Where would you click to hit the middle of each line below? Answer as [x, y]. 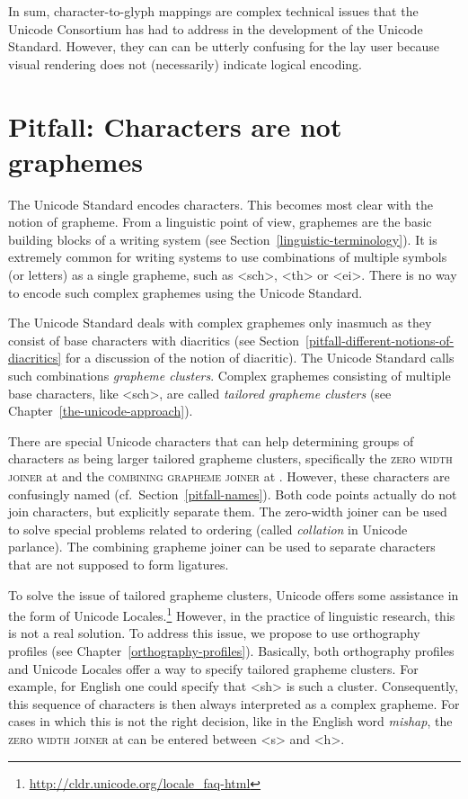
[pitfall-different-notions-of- [380, 340]
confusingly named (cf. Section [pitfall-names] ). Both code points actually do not [233, 494]
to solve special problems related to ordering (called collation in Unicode [208, 529]
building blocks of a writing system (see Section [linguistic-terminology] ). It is [223, 239]
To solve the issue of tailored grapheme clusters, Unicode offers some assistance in [234, 594]
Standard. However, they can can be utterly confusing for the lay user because [224, 46]
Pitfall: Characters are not [175, 126]
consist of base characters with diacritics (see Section [154, 340]
